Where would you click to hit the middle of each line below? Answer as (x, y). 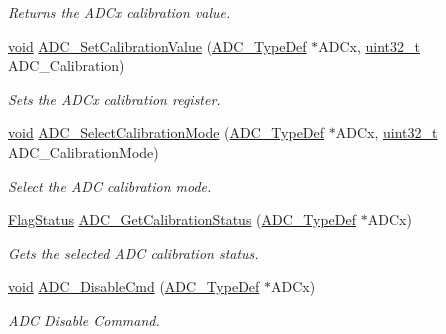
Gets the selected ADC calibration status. (133, 252)
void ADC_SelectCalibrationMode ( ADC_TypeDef (166, 132)
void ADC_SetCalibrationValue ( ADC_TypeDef (157, 45)
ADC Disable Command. (84, 319)
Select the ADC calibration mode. (110, 185)
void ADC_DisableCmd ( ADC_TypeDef (134, 286)
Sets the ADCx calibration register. (114, 98)
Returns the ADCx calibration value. (119, 12)
